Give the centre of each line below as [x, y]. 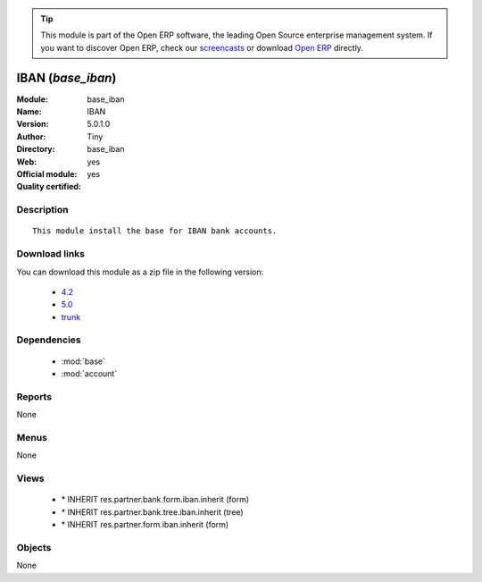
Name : [29, 112]
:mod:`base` [83, 361]
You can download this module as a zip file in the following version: [140, 272]
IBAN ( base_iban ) [66, 77]
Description [42, 210]
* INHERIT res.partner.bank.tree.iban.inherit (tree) [153, 512]
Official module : [47, 174]
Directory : [36, 149]
